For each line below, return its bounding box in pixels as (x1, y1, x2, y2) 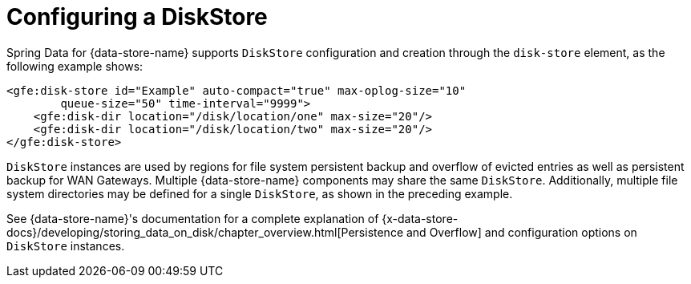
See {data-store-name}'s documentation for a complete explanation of (6, 211, 379, 225)
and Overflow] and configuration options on (406, 225, 637, 239)
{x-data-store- (382, 211, 459, 225)
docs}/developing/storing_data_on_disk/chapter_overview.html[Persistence (6, 225, 404, 239)
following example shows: (6, 59, 143, 73)
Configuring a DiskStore (6, 3, 268, 30)
